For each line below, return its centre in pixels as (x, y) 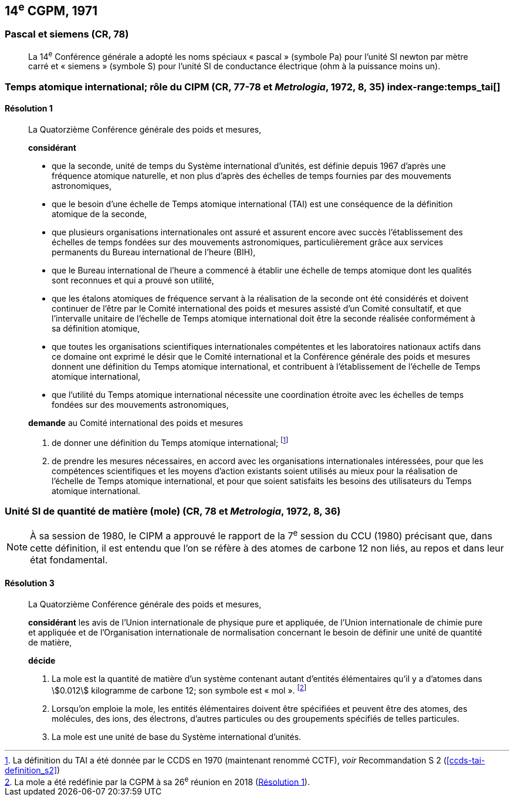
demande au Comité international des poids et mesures (136, 423)
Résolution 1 (29, 109)
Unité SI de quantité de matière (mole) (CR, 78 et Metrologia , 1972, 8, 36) (173, 511)
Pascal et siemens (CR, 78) (67, 34)
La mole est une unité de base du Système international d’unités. (177, 736)
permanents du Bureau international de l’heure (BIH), (154, 252)
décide (42, 660)
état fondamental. (69, 560)
